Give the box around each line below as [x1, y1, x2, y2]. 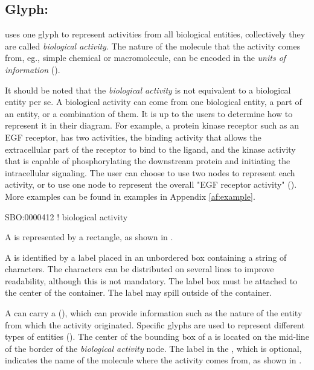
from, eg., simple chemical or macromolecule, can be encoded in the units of [5, 51, 286, 64]
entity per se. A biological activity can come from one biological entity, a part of [5, 95, 302, 108]
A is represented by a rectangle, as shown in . [5, 231, 173, 243]
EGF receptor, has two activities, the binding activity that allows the [5, 130, 261, 143]
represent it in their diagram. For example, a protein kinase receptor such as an [5, 119, 299, 132]
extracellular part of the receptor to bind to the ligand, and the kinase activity [5, 142, 296, 155]
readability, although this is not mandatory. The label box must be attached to [5, 274, 298, 287]
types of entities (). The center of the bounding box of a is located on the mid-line [5, 330, 309, 343]
